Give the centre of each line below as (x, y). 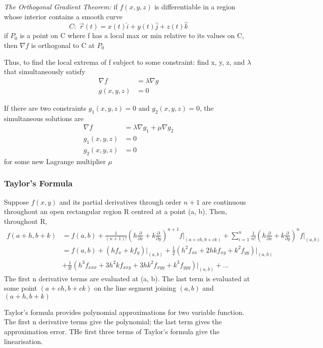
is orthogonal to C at (63, 45)
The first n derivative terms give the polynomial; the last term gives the (113, 322)
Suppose (17, 201)
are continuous (224, 201)
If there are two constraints (45, 108)
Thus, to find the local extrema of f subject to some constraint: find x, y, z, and (124, 62)
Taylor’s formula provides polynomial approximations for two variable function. (124, 312)
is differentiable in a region (195, 6)
